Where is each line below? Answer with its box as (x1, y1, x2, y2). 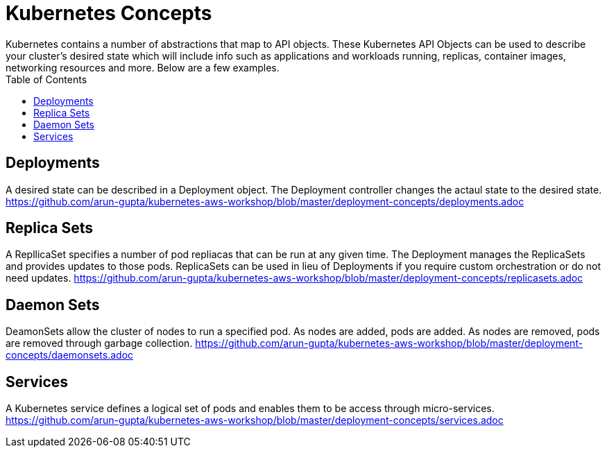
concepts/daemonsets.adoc (6, 349, 134, 361)
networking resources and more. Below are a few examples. (6, 61, 280, 74)
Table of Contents (6, 73, 87, 85)
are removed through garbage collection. (6, 337, 193, 350)
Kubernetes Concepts (6, 1, 212, 25)
